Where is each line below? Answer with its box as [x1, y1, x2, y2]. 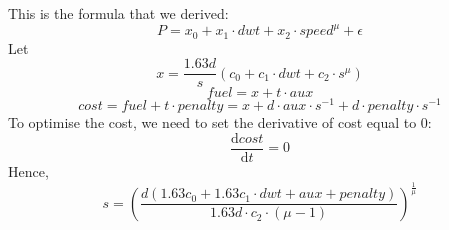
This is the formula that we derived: [8, 3, 229, 23]
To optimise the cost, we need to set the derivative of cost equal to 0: [8, 112, 432, 133]
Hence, [8, 160, 49, 181]
